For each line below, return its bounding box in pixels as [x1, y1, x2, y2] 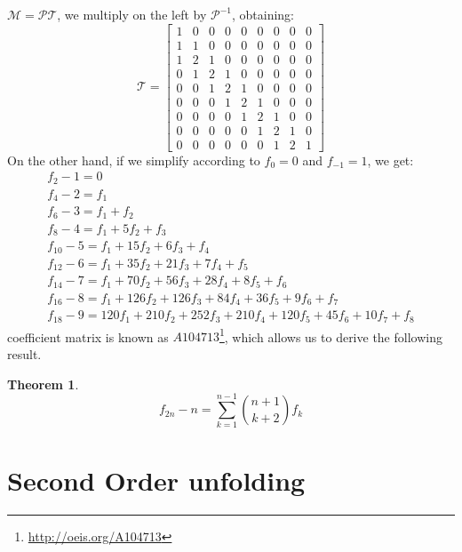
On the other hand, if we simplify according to [7, 150, 260, 169]
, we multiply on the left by [57, 5, 207, 23]
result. [7, 345, 42, 364]
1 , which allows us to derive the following [219, 324, 442, 346]
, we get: [367, 150, 414, 169]
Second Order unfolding [7, 461, 306, 498]
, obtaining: [231, 5, 295, 23]
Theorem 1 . [7, 374, 79, 393]
